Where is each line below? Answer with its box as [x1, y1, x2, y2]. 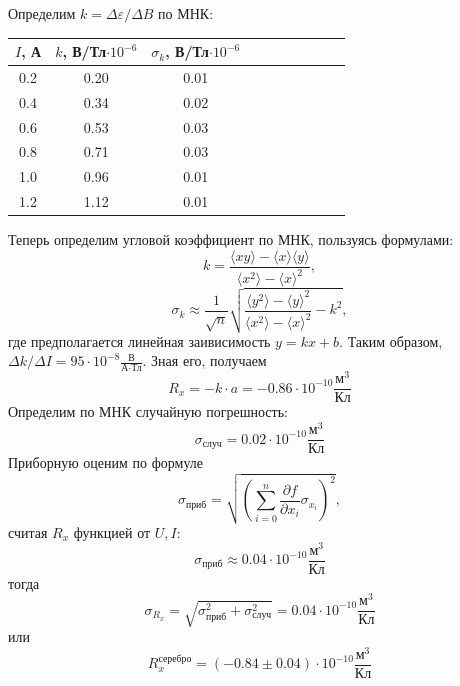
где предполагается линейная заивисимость [8, 330, 271, 351]
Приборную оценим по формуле [8, 452, 204, 473]
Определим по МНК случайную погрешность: [8, 401, 288, 422]
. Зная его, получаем [142, 350, 267, 371]
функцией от [73, 521, 151, 542]
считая [8, 521, 48, 542]
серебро [158, 653, 192, 664]
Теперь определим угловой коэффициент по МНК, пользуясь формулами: [8, 229, 454, 250]
